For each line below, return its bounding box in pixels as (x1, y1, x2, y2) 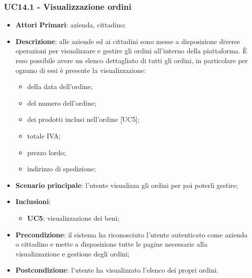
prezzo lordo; (27, 147, 66, 157)
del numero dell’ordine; (27, 97, 97, 108)
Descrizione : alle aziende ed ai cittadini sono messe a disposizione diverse (15, 36, 240, 46)
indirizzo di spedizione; (27, 163, 96, 174)
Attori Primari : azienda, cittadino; (15, 20, 126, 30)
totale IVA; (27, 130, 61, 140)
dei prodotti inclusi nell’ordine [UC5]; (27, 114, 140, 124)
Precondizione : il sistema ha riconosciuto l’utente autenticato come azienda (15, 229, 248, 239)
